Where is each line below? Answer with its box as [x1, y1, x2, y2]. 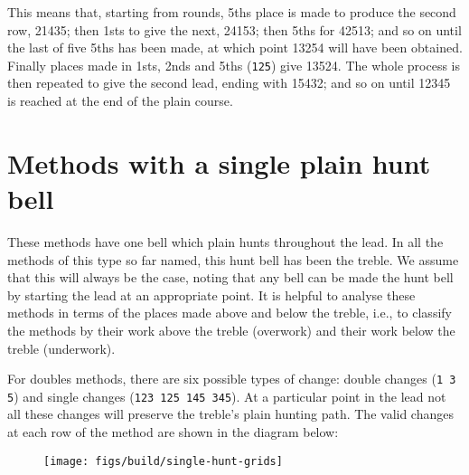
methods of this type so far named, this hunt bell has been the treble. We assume [7, 250, 459, 269]
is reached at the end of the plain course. [7, 91, 233, 110]
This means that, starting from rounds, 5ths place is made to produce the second [7, 3, 456, 21]
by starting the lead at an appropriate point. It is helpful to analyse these [7, 285, 416, 304]
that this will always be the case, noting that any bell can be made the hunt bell [7, 268, 454, 287]
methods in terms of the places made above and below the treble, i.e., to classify [7, 303, 452, 322]
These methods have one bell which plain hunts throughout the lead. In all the [7, 232, 444, 251]
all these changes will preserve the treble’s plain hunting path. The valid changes [7, 404, 454, 423]
